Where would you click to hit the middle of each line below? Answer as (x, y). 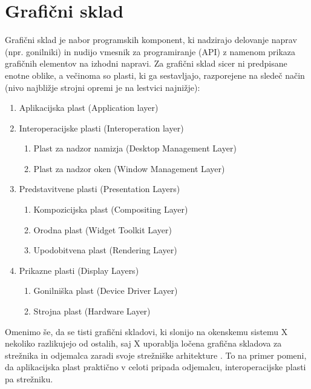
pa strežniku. (29, 379)
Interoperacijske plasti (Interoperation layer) (101, 128)
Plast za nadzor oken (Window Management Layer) (129, 168)
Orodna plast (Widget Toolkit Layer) (103, 229)
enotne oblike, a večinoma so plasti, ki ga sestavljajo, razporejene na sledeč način (155, 75)
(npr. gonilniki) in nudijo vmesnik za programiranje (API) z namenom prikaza (150, 51)
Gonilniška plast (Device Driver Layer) (106, 291)
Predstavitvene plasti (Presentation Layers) (100, 189)
